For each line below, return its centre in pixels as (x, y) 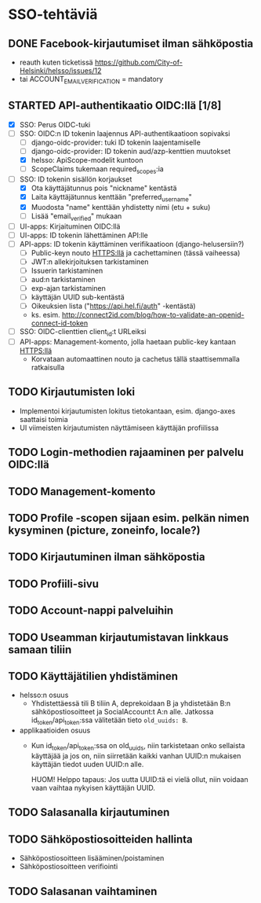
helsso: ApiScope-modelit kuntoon (87, 160)
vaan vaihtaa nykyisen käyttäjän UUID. (93, 787)
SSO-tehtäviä (53, 15)
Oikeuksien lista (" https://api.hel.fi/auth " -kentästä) (113, 306)
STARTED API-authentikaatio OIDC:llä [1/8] (115, 106)
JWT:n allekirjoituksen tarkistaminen (90, 262)
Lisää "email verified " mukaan (76, 217)
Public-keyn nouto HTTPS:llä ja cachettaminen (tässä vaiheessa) (136, 252)
